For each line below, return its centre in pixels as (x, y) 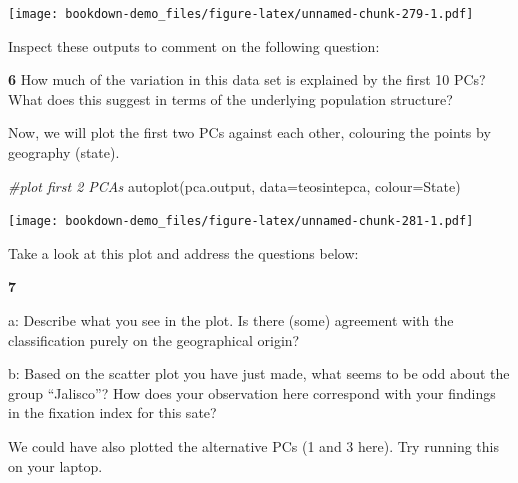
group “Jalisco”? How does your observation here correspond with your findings (252, 392)
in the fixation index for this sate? (112, 412)
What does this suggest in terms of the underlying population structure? (230, 98)
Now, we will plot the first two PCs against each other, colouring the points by (249, 132)
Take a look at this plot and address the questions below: (183, 252)
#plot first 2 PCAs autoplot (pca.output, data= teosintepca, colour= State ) (234, 185)
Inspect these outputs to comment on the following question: (194, 45)
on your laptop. (55, 465)
